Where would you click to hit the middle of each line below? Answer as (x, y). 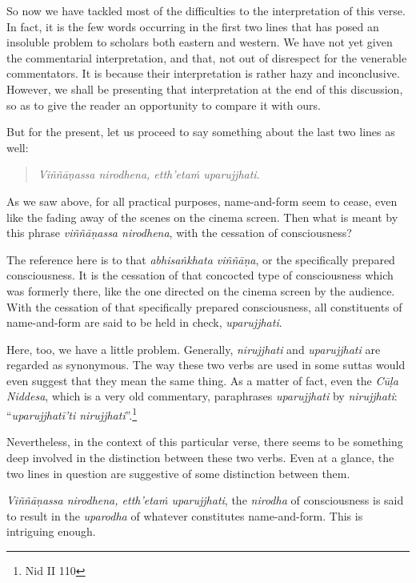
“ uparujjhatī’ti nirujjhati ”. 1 (72, 414)
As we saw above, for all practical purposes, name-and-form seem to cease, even (202, 201)
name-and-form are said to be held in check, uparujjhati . (144, 322)
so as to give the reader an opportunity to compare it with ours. (164, 105)
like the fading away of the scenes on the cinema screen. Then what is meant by (202, 217)
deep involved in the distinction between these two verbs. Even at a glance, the (200, 457)
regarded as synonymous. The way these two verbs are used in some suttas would (206, 365)
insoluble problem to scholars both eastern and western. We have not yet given (200, 42)
